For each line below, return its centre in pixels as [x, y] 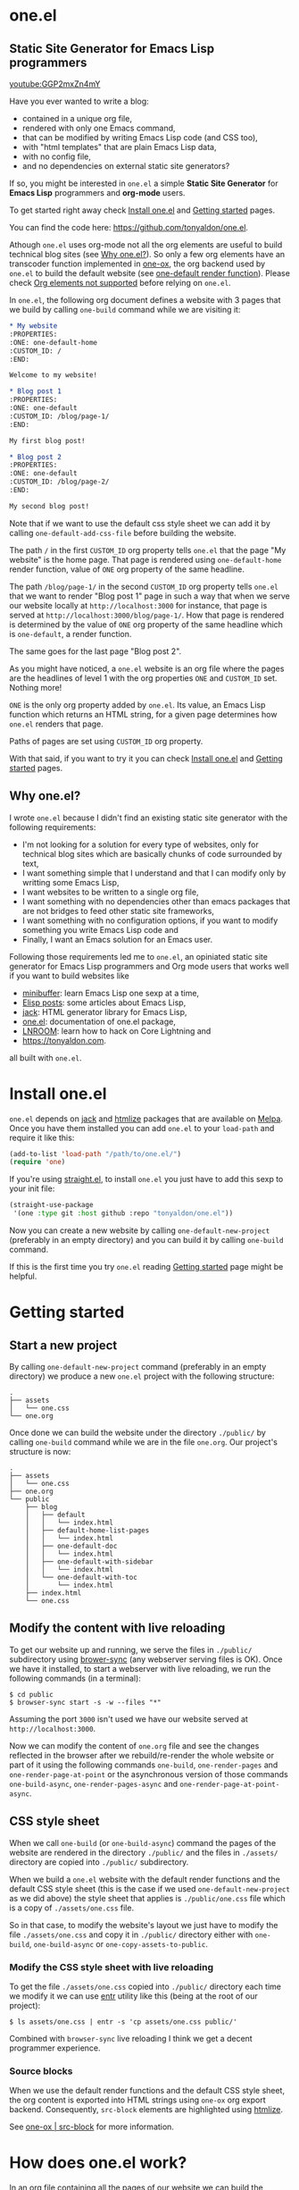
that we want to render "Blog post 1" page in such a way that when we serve [149, 596]
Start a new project [63, 1345]
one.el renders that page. [57, 724]
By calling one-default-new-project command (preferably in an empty [138, 1367]
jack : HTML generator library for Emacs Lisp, [104, 1011]
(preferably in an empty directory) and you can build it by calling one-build [146, 1240]
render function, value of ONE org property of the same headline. [127, 569]
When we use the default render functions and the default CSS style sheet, [147, 2091]
